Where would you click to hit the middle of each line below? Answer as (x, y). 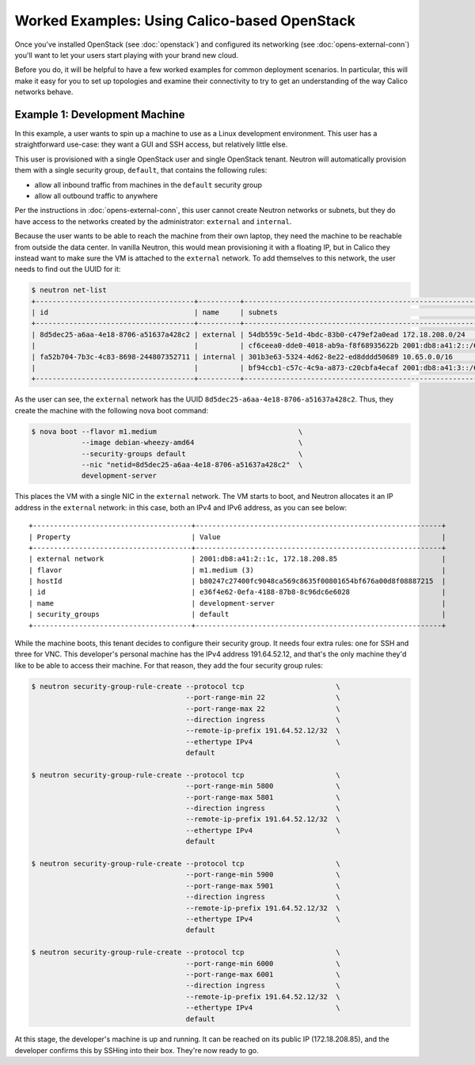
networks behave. (44, 92)
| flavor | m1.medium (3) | (237, 570)
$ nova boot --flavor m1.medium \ (167, 431)
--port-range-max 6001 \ (263, 974)
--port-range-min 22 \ (263, 698)
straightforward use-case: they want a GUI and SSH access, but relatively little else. (151, 145)
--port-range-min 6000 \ (263, 963)
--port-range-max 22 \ (263, 708)
